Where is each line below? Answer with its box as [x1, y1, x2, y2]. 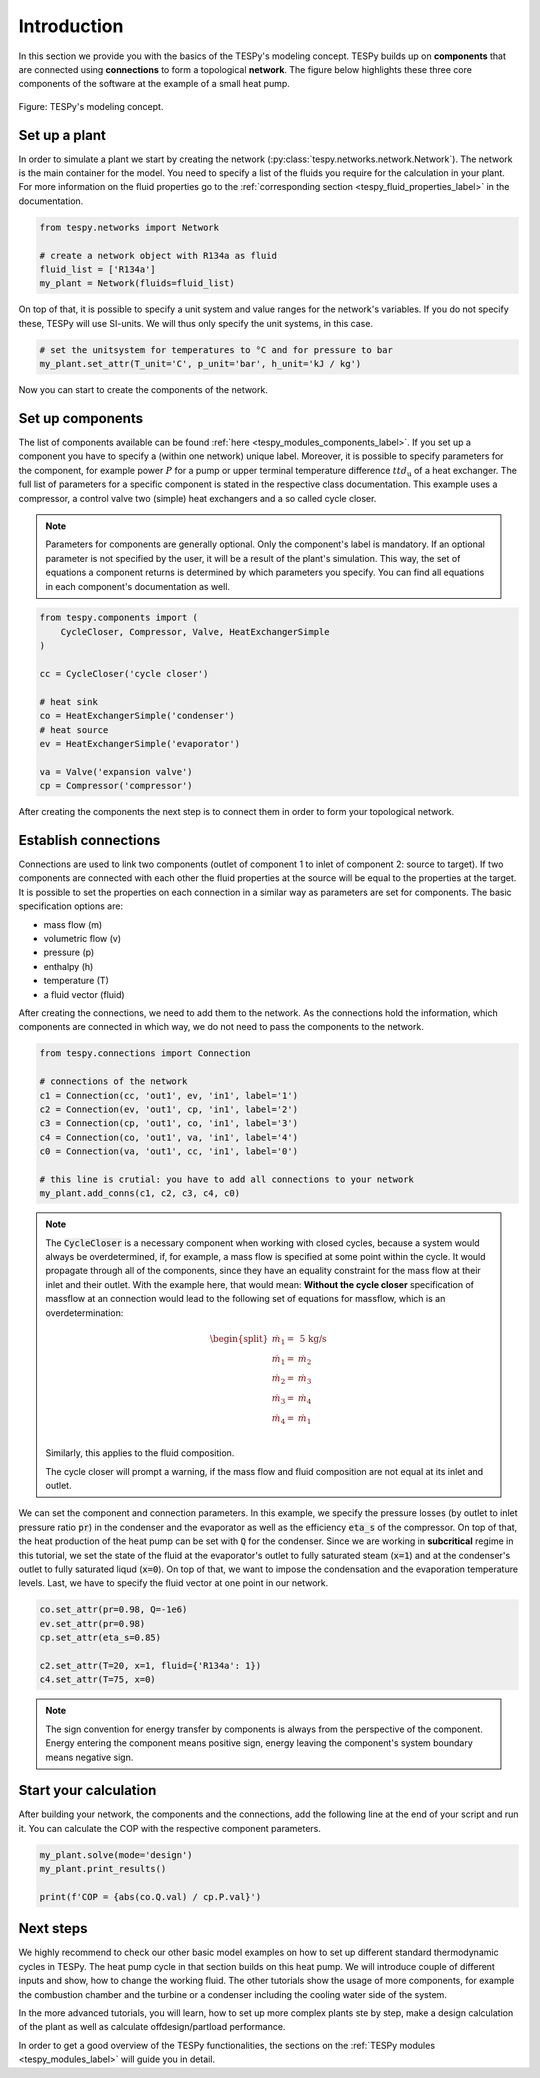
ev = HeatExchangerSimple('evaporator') [39, 738, 240, 749]
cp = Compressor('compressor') [39, 780, 194, 792]
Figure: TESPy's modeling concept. [18, 100, 164, 112]
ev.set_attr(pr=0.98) [39, 1618, 146, 1629]
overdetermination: [45, 1306, 124, 1319]
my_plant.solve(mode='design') [39, 1849, 194, 1860]
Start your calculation [18, 1782, 157, 1799]
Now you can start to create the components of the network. [18, 384, 269, 396]
